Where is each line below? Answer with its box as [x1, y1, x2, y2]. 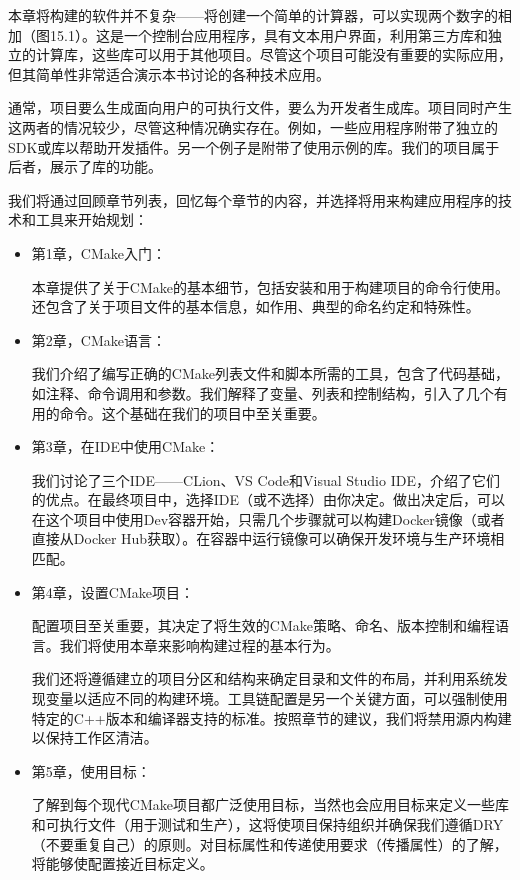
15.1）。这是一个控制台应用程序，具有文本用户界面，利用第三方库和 [49, 24, 488, 45]
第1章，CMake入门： [31, 242, 166, 263]
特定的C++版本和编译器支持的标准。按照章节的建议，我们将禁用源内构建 [31, 707, 512, 728]
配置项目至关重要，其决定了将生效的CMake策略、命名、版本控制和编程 [31, 615, 495, 636]
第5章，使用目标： [31, 760, 151, 781]
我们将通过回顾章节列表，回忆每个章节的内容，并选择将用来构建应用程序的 [8, 189, 498, 210]
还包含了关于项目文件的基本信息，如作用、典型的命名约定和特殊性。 [31, 296, 480, 317]
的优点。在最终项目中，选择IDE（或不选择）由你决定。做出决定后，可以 [31, 489, 506, 510]
